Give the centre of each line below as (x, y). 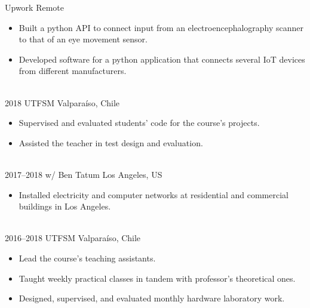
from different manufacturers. (73, 71)
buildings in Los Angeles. (65, 206)
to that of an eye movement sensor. (83, 39)
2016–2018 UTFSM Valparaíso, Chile (73, 238)
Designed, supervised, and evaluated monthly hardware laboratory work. (152, 298)
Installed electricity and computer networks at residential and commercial (154, 194)
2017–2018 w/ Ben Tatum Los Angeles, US (84, 174)
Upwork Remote (35, 7)
